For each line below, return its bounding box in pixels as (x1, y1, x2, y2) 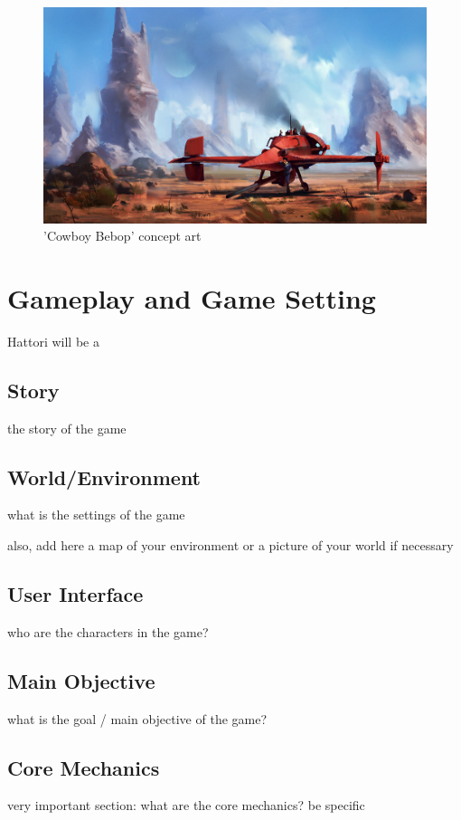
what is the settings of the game (7, 505, 185, 524)
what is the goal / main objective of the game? (7, 709, 268, 728)
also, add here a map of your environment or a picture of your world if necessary (7, 536, 454, 554)
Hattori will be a (7, 331, 99, 350)
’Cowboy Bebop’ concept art (43, 226, 202, 245)
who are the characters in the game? (7, 622, 209, 641)
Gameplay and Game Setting (7, 279, 376, 316)
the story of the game (7, 418, 127, 437)
